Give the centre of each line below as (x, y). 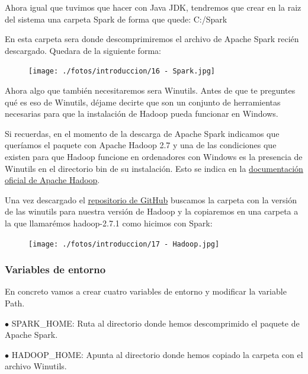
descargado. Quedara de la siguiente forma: (83, 50)
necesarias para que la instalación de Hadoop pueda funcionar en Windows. (142, 114)
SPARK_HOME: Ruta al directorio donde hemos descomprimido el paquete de (155, 323)
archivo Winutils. (36, 366)
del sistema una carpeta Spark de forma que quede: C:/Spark (116, 19)
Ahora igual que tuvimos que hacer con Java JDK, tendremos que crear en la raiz (153, 7)
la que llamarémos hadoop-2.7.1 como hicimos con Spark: (109, 223)
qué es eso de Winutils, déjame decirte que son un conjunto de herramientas (143, 102)
